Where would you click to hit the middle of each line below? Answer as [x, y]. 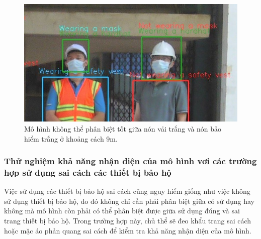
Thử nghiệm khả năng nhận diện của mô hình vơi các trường [130, 161]
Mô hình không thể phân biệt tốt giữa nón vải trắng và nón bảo [123, 128]
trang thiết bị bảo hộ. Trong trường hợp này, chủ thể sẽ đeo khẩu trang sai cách [128, 221]
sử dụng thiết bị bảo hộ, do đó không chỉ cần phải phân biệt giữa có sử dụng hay [129, 201]
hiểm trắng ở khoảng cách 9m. [71, 138]
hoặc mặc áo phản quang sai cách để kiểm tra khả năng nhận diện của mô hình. [128, 230]
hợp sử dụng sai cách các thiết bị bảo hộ [88, 172]
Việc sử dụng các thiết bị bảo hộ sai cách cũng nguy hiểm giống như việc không [127, 191]
